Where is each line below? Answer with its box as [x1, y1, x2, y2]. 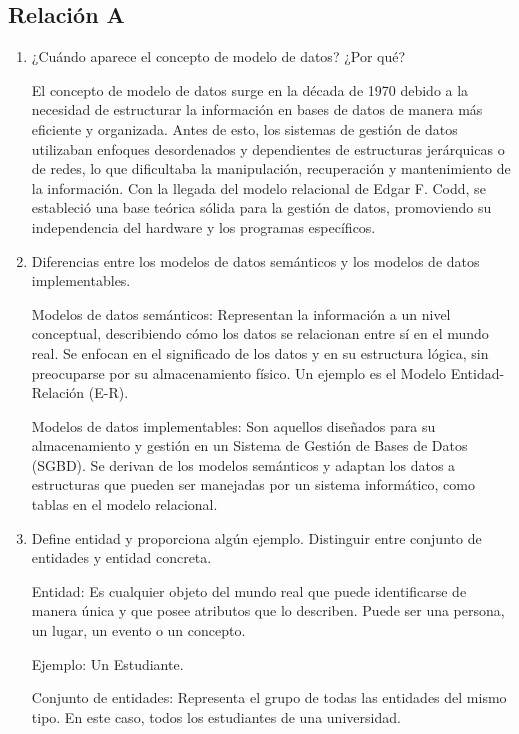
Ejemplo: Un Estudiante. [31, 653, 184, 674]
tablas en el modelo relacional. [31, 494, 218, 515]
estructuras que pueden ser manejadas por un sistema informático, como [31, 474, 475, 495]
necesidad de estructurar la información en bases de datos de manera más [31, 99, 483, 120]
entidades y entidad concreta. [31, 547, 212, 568]
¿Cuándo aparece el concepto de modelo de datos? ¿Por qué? [31, 46, 406, 67]
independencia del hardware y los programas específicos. [31, 216, 376, 237]
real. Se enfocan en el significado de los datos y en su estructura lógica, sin [31, 342, 489, 363]
